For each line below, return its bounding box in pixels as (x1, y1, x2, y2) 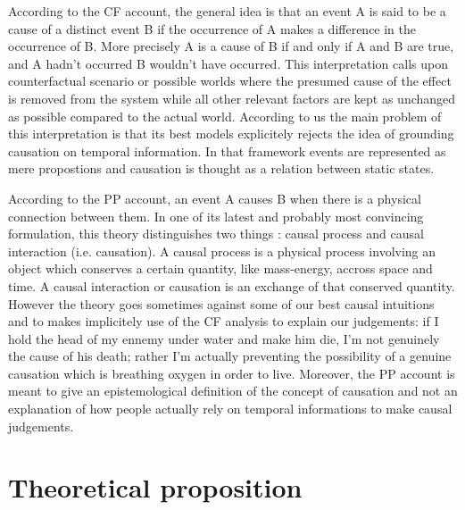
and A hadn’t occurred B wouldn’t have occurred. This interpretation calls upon (8, 54, 448, 72)
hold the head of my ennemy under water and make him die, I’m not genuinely (8, 329, 440, 347)
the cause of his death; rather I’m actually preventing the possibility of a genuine (8, 347, 452, 365)
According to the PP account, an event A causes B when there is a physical (8, 188, 421, 207)
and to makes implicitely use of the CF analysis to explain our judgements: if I (8, 312, 439, 330)
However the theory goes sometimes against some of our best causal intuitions (8, 294, 435, 313)
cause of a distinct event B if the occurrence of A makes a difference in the (8, 19, 417, 38)
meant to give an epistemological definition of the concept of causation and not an (8, 381, 458, 400)
